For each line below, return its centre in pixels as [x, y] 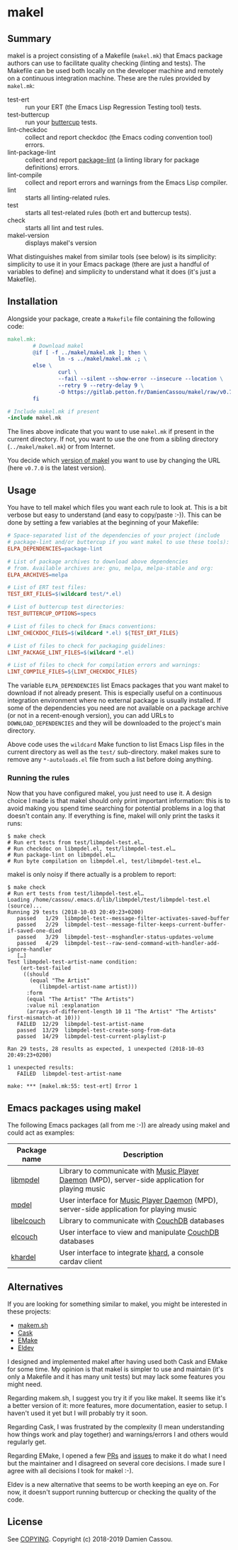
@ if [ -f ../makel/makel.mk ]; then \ [90, 352]
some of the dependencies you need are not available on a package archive [118, 708]
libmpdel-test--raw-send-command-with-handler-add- [142, 944]
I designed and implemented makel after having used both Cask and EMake [118, 1362]
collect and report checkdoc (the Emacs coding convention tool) [119, 137]
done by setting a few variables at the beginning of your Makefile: [103, 523]
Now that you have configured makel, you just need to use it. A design [110, 793]
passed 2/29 [38, 925]
